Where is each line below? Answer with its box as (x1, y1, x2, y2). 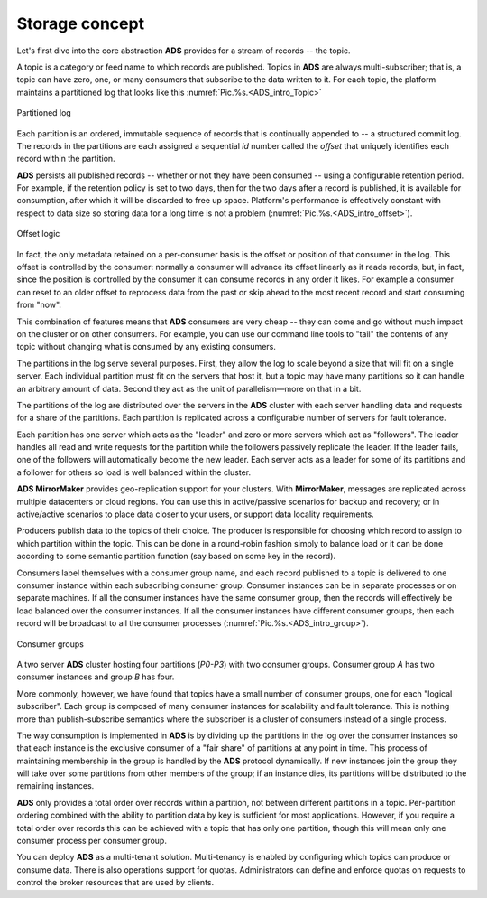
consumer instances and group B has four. (16, 671, 175, 682)
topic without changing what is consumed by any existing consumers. (16, 341, 277, 352)
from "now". (16, 299, 62, 311)
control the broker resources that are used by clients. (16, 877, 215, 888)
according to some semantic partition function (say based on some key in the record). (16, 551, 336, 562)
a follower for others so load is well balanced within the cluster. (16, 466, 252, 478)
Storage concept (16, 14, 144, 33)
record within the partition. (16, 154, 116, 164)
